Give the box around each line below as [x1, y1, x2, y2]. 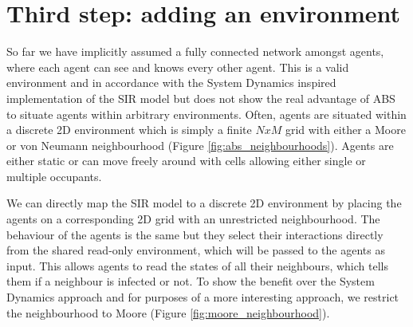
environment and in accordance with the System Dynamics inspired [6, 74, 336, 91]
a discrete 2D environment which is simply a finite [6, 121, 252, 138]
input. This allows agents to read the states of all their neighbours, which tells [6, 257, 388, 274]
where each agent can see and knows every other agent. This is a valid [6, 58, 349, 75]
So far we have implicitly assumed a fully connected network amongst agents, [6, 43, 384, 60]
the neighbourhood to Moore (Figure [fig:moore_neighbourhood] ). [6, 304, 330, 321]
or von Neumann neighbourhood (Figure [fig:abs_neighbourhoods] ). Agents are [6, 136, 394, 153]
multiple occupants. [6, 167, 102, 184]
